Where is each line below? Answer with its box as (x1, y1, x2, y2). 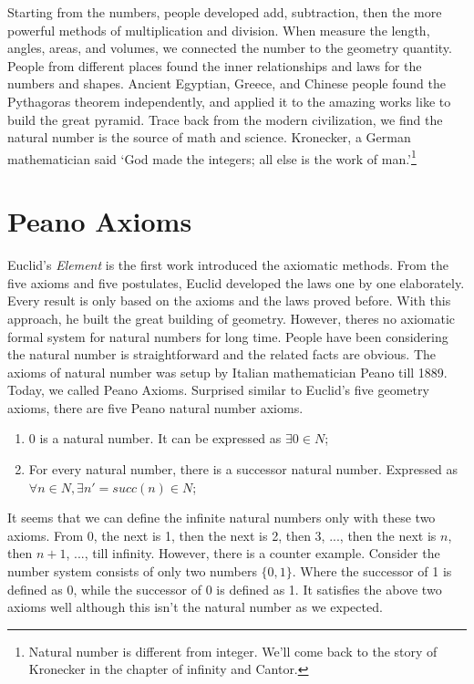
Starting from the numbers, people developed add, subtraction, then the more (7, 3, 442, 21)
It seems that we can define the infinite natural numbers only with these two (7, 508, 436, 527)
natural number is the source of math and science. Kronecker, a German (7, 128, 411, 147)
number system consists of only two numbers (7, 562, 257, 581)
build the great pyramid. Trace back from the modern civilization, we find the (7, 109, 443, 129)
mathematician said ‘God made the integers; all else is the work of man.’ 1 (7, 146, 417, 168)
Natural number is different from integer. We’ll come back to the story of (28, 641, 438, 660)
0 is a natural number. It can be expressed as (28, 429, 282, 448)
